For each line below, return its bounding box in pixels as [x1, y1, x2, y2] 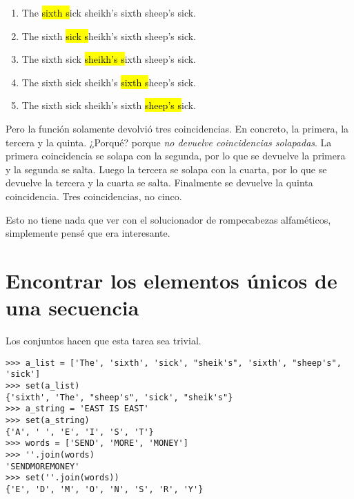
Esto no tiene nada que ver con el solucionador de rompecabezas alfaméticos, [6, 212, 331, 226]
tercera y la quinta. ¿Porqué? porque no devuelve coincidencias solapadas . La [6, 135, 332, 149]
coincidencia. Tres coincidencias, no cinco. [6, 188, 182, 203]
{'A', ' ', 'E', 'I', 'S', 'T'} [6, 427, 154, 437]
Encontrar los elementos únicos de [6, 266, 337, 294]
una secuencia [6, 293, 139, 322]
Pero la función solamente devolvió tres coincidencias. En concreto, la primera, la [6, 121, 349, 135]
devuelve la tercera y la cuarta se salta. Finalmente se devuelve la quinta [6, 175, 313, 190]
